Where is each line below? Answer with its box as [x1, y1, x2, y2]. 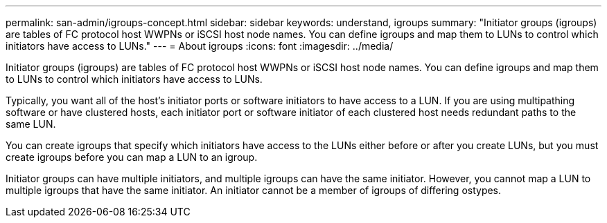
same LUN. [6, 118, 56, 130]
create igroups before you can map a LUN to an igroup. [6, 151, 258, 163]
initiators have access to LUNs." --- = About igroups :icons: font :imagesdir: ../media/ [6, 40, 394, 52]
